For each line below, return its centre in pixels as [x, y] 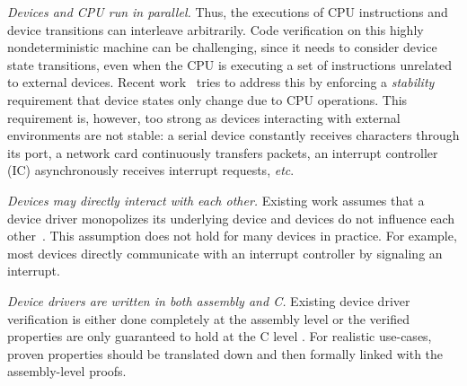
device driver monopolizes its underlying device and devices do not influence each [231, 218]
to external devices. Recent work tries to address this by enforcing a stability [221, 82]
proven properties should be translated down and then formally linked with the [225, 353]
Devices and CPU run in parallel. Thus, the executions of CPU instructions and [228, 12]
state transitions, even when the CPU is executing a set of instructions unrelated [230, 64]
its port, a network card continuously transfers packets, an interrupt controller [223, 152]
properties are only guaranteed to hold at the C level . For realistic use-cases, [220, 336]
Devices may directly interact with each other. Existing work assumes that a [216, 200]
